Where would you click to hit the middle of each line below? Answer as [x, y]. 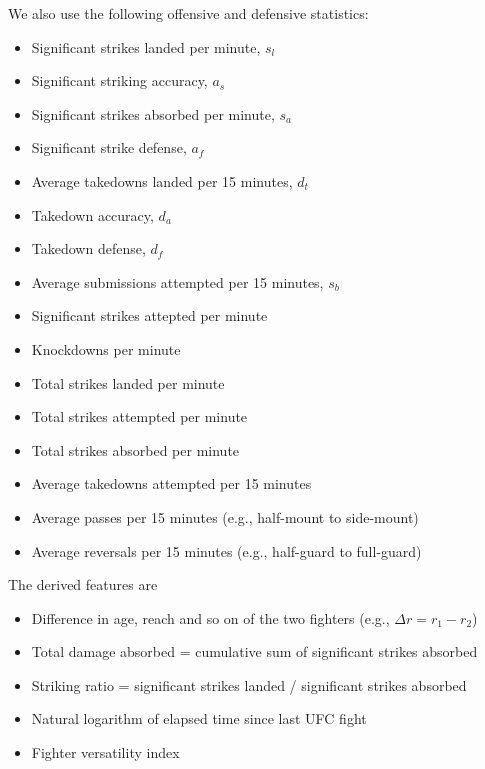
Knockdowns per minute [106, 348]
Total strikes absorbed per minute [135, 449]
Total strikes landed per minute [128, 382]
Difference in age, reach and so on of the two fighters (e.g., [210, 617]
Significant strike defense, [109, 147]
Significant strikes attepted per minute [149, 315]
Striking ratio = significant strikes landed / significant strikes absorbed [249, 684]
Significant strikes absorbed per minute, [153, 113]
